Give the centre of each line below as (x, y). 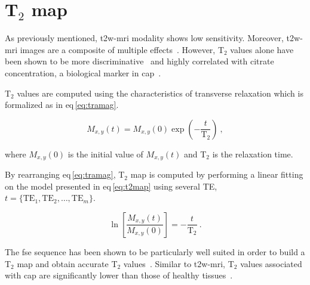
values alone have (262, 49)
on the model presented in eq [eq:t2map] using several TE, (111, 186)
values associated (271, 263)
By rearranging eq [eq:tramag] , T (65, 174)
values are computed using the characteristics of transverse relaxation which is (160, 93)
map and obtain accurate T (67, 263)
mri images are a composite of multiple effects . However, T (114, 49)
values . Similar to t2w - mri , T (179, 263)
